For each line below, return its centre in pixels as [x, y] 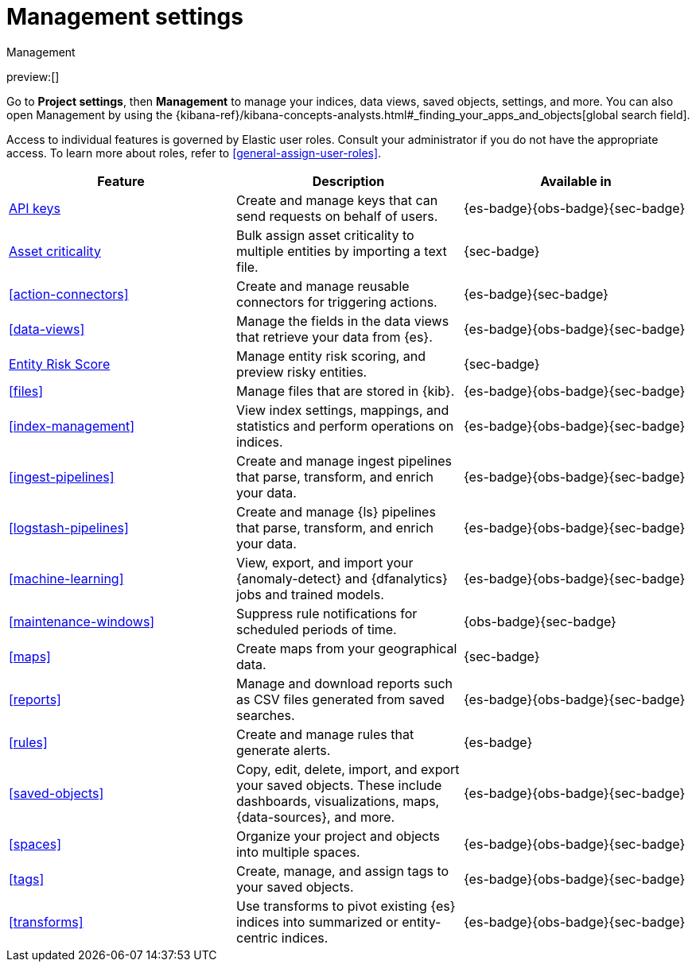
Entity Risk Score [60, 364]
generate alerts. [283, 750]
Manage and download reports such [344, 683]
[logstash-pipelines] [69, 527]
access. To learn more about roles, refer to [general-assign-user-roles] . [194, 153]
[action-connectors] [69, 294]
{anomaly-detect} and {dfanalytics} [342, 578]
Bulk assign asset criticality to [325, 235]
